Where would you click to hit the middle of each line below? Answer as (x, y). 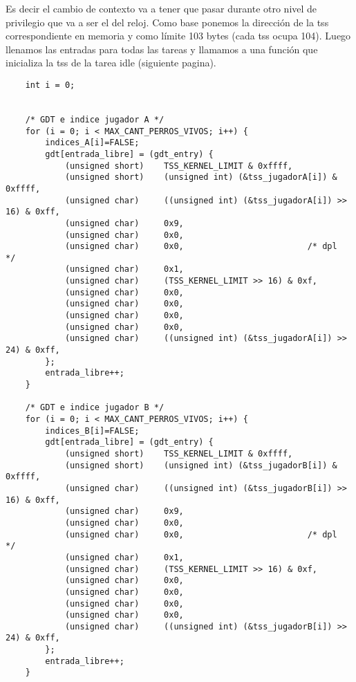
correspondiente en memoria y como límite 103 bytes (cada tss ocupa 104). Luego (178, 36)
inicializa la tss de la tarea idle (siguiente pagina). (111, 63)
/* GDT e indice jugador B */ (95, 408)
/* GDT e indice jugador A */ (95, 119)
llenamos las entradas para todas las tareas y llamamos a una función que (162, 49)
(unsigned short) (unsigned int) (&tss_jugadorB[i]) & (201, 465)
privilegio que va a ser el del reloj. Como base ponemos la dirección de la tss (167, 22)
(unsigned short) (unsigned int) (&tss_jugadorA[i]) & (201, 177)
